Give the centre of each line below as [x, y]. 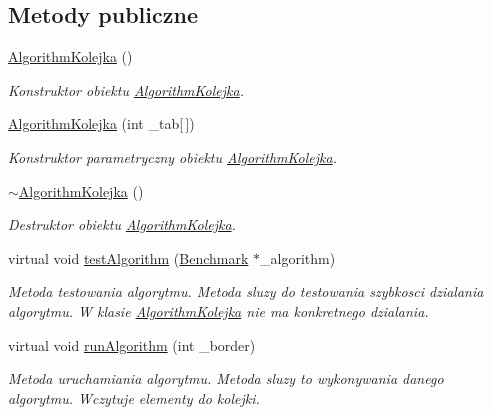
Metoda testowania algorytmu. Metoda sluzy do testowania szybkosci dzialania [246, 291]
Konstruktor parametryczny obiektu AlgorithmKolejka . [172, 156]
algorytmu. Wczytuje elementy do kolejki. [134, 397]
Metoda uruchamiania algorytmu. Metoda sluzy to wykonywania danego [226, 378]
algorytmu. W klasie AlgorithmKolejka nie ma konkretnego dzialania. [218, 310]
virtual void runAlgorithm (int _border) [132, 344]
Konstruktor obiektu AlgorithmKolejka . [126, 89]
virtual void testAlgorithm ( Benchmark [128, 257]
